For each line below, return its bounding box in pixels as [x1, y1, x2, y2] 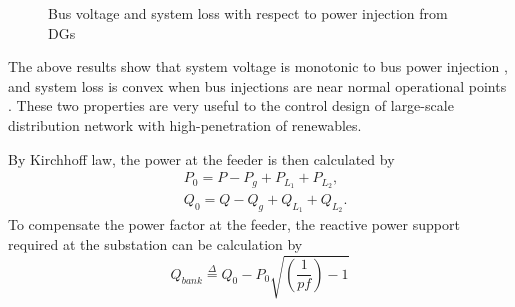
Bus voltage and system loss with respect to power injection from [48, 3, 448, 23]
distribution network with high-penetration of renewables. [8, 114, 362, 135]
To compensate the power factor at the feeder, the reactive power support [8, 214, 460, 235]
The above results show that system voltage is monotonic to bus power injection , [8, 56, 508, 77]
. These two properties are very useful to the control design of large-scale [8, 95, 454, 116]
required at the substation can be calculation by [8, 233, 303, 254]
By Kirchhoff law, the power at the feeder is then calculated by [8, 148, 395, 169]
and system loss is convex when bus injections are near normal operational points [8, 75, 507, 96]
